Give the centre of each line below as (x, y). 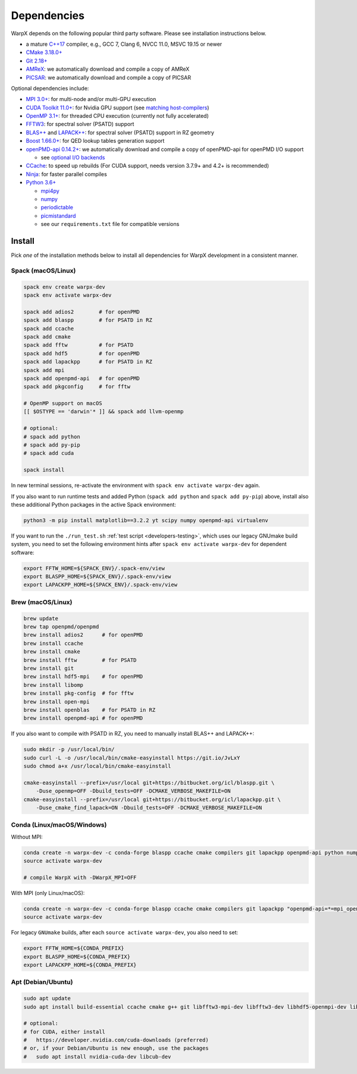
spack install (44, 470)
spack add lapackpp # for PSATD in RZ (88, 362)
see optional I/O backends (73, 158)
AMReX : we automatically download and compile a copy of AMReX (108, 69)
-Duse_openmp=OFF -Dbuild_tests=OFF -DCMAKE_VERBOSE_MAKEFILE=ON (133, 791)
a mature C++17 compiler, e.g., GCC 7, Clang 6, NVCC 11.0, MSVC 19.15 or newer (124, 44)
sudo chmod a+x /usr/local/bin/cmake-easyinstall (97, 766)
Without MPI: (27, 837)
